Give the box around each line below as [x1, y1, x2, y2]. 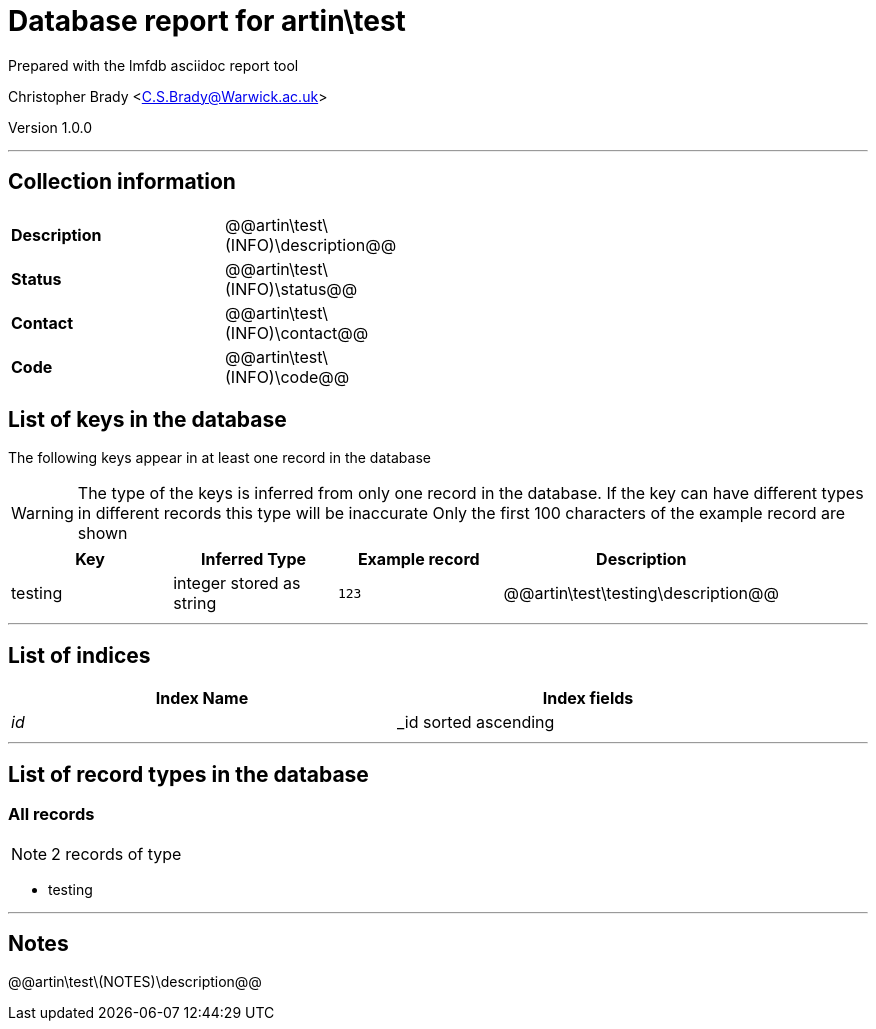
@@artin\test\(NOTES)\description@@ [8, 973, 262, 991]
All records [8, 804, 95, 825]
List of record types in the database [8, 761, 369, 787]
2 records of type [51, 843, 182, 864]
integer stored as [173, 573, 301, 594]
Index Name [155, 688, 249, 709]
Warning [11, 503, 74, 524]
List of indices [8, 642, 151, 668]
